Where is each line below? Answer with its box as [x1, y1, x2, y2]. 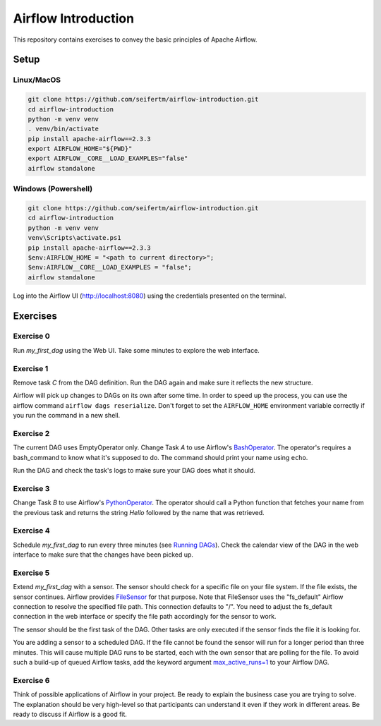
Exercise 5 [13, 568, 50, 578]
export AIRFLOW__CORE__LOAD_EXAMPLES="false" [28, 155, 188, 162]
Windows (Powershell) [13, 184, 93, 194]
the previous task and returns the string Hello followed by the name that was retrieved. [13, 508, 265, 516]
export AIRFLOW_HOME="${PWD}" [28, 145, 133, 153]
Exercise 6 [13, 675, 50, 685]
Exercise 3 [13, 483, 50, 493]
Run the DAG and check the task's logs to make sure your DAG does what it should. [13, 466, 255, 475]
